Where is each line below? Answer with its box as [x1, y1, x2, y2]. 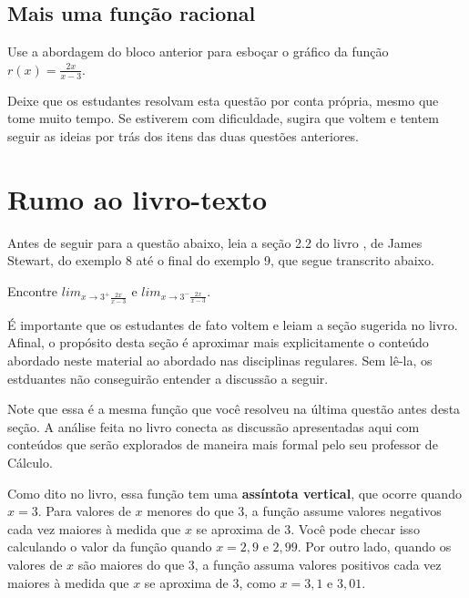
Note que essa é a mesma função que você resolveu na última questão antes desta [7, 399, 461, 418]
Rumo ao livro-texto [7, 180, 268, 217]
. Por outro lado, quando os [297, 537, 452, 556]
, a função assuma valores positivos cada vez [194, 554, 442, 573]
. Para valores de [37, 501, 131, 521]
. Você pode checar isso [291, 519, 420, 538]
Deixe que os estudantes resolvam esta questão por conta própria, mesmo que [7, 90, 439, 109]
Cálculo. [7, 453, 53, 471]
